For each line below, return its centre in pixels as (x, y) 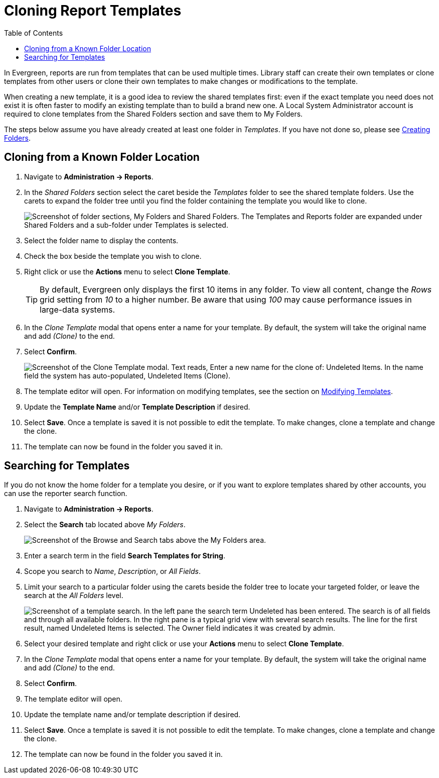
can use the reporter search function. (66, 494)
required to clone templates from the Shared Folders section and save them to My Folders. (154, 114)
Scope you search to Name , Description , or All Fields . (112, 571)
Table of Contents (34, 33)
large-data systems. (78, 309)
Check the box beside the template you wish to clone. (113, 256)
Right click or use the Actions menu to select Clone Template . (127, 271)
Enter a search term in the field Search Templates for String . (125, 556)
